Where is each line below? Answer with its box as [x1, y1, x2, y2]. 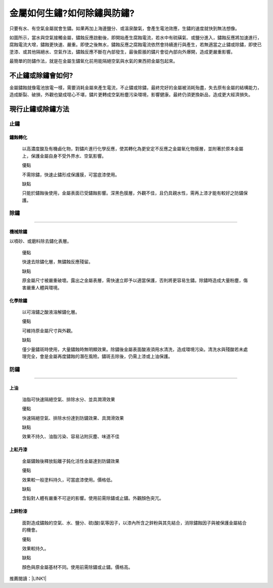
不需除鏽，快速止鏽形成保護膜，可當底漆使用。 [22, 171, 120, 177]
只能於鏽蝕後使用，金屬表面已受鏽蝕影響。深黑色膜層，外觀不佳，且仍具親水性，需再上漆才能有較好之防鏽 [22, 190, 244, 196]
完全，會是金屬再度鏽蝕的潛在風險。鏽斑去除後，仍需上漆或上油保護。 [26, 353, 173, 359]
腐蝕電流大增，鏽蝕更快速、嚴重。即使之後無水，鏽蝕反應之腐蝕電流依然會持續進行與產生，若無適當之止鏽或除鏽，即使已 [9, 42, 262, 48]
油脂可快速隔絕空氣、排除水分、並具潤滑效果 [22, 396, 115, 402]
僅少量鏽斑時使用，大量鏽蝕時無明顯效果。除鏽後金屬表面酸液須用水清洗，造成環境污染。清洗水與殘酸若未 [22, 346, 244, 352]
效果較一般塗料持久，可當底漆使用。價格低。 [22, 477, 115, 483]
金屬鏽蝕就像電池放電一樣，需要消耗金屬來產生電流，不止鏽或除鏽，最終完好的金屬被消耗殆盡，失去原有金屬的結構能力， [9, 85, 262, 91]
